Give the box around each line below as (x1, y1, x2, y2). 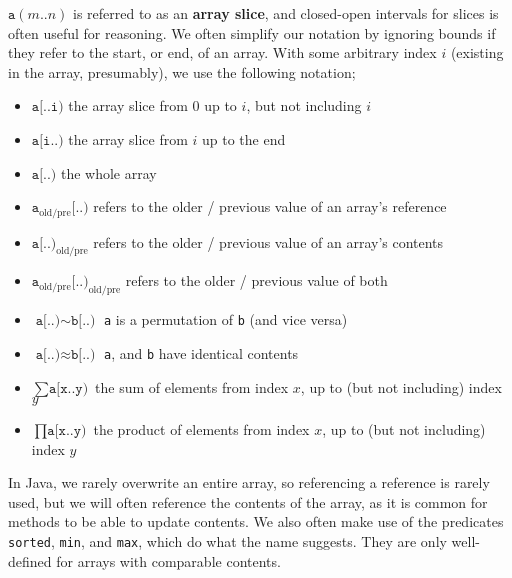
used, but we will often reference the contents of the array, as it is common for (8, 491, 488, 512)
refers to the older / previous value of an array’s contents (93, 231, 444, 252)
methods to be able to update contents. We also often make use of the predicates (8, 511, 504, 532)
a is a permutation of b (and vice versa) (104, 309, 348, 330)
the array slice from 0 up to (68, 95, 237, 116)
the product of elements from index (93, 419, 310, 440)
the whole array (60, 162, 157, 183)
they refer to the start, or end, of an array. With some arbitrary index (8, 42, 437, 63)
